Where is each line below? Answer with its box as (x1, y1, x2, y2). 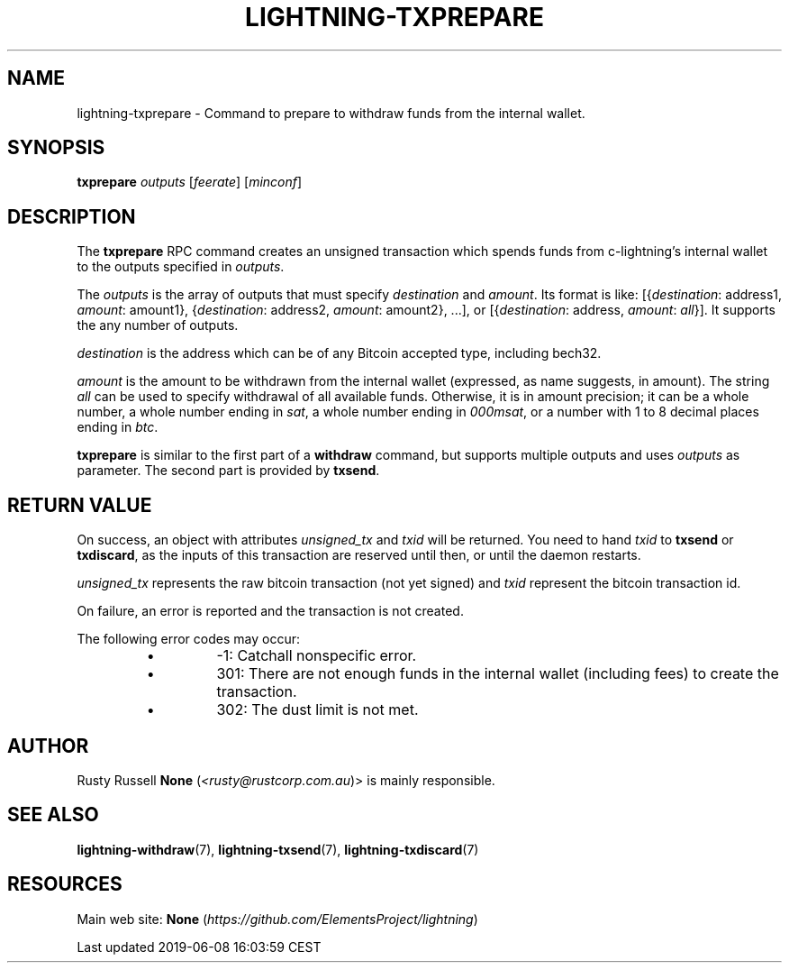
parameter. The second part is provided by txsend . (77, 462, 380, 479)
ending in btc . (77, 419, 159, 435)
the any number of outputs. (77, 317, 239, 334)
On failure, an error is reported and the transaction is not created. (77, 603, 464, 619)
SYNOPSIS (7, 136, 105, 160)
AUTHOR (7, 734, 89, 757)
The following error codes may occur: (77, 631, 300, 647)
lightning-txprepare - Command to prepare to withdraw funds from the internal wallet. (77, 105, 585, 121)
